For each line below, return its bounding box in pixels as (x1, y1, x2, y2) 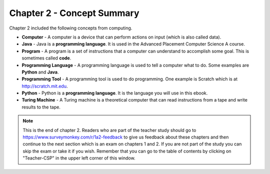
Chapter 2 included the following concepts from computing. (9, 25, 132, 31)
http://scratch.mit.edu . (21, 83, 68, 89)
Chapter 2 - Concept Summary (9, 7, 139, 18)
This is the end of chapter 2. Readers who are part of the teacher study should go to (22, 127, 196, 133)
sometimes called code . (21, 55, 71, 61)
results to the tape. (21, 104, 61, 110)
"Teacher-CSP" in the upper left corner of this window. (22, 155, 135, 161)
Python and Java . (21, 69, 59, 75)
